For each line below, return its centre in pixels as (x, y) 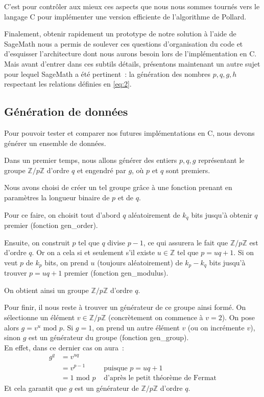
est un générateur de (107, 388)
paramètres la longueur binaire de (57, 197)
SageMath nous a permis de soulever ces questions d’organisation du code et (124, 43)
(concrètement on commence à (156, 317)
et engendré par (101, 170)
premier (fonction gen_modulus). (116, 273)
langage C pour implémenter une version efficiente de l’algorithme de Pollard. (125, 16)
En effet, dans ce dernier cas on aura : (64, 347)
